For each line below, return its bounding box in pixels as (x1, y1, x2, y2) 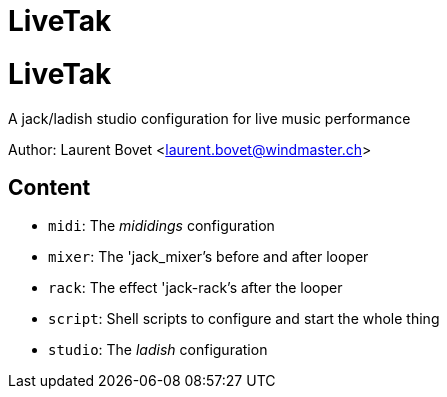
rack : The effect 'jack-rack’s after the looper (48, 279, 343, 297)
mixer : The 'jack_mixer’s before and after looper (48, 248, 369, 266)
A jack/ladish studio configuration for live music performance (8, 109, 411, 127)
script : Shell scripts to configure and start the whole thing (48, 310, 440, 328)
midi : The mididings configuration (48, 217, 275, 235)
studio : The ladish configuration (48, 341, 268, 359)
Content (8, 174, 91, 200)
